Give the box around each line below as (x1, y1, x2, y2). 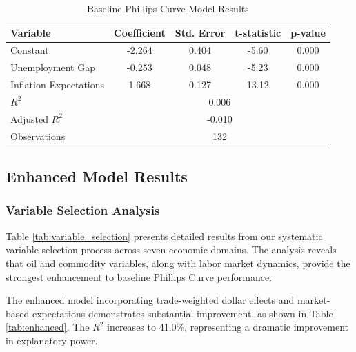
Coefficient (114, 25, 166, 39)
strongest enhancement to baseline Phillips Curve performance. (6, 269, 273, 284)
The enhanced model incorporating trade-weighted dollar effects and (6, 293, 295, 307)
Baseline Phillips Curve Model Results (87, 1, 249, 15)
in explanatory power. (6, 333, 98, 347)
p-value (290, 25, 326, 39)
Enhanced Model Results (6, 166, 188, 187)
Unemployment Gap (10, 60, 95, 75)
